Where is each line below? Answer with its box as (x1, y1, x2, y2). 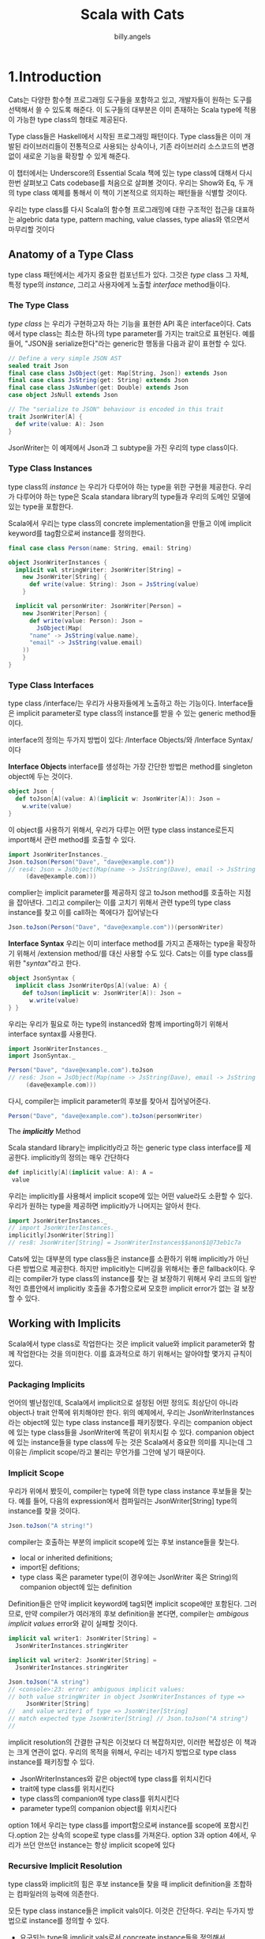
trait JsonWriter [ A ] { (8, 413, 83, 421)
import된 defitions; (19, 1563, 80, 1572)
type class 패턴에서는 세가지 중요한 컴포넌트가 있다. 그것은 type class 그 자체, (8, 270, 249, 279)
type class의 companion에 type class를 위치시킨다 (19, 1793, 180, 1803)
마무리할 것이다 (8, 224, 55, 234)
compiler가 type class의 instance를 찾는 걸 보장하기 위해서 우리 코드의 (22, 1274, 242, 1283)
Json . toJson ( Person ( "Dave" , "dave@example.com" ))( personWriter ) (8, 924, 224, 932)
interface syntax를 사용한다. (8, 1029, 97, 1038)
